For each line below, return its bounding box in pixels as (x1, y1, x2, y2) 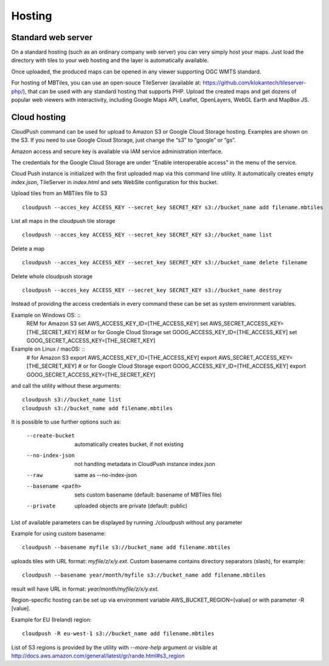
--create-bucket (26, 432, 75, 439)
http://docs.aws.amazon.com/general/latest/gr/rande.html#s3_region (11, 652, 185, 659)
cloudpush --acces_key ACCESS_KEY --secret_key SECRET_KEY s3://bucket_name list (22, 232, 272, 238)
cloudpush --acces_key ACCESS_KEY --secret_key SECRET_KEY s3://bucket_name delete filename (22, 259, 308, 266)
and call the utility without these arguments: (11, 382, 121, 389)
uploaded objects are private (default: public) (74, 502, 188, 510)
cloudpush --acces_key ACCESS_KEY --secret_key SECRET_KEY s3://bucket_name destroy (22, 287, 282, 294)
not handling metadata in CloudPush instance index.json (74, 460, 215, 467)
